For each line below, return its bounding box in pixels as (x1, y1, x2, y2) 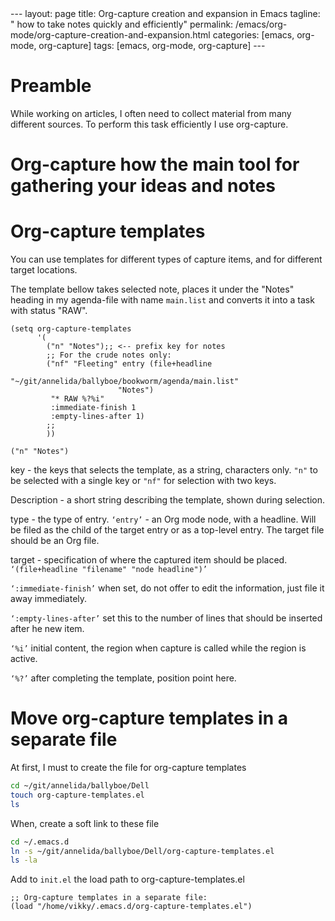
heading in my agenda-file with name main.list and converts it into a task (10, 294, 315, 306)
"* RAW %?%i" (50, 394, 105, 404)
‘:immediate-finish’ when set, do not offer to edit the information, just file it (10, 582, 325, 594)
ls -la (10, 855, 38, 866)
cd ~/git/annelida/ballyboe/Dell (10, 781, 150, 791)
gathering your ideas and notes (10, 175, 276, 197)
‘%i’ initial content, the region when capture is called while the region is (10, 642, 307, 654)
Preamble (10, 75, 92, 97)
